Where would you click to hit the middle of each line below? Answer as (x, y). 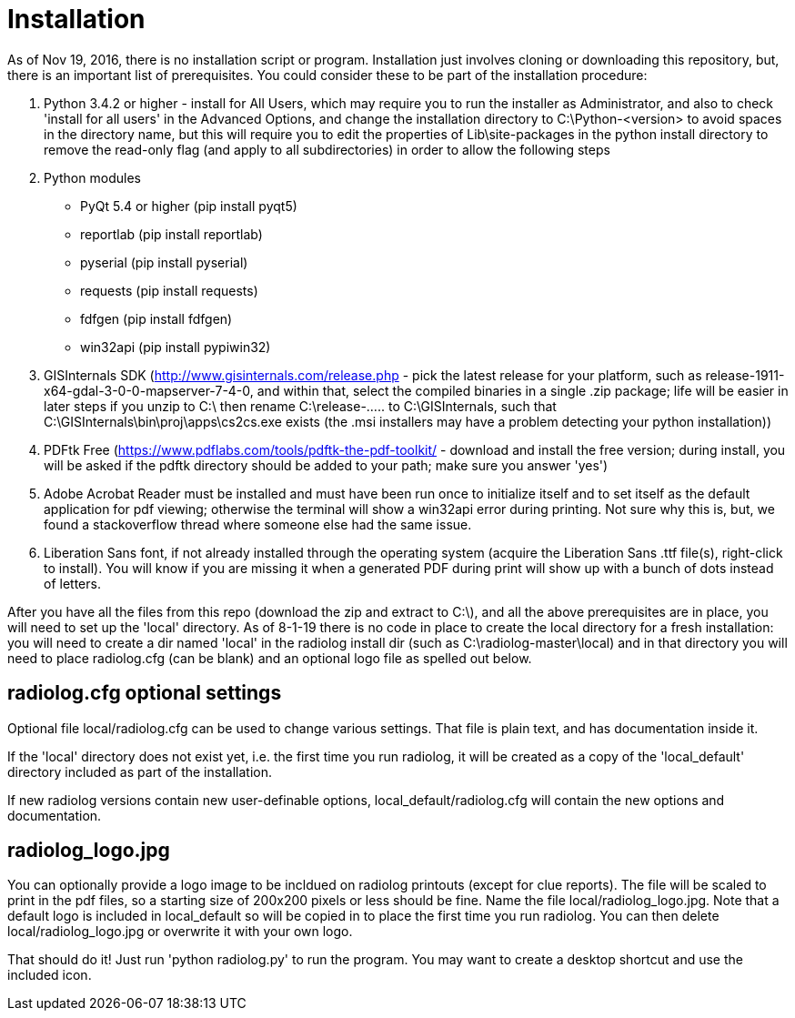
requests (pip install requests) (169, 290)
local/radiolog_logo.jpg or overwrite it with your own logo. (180, 932)
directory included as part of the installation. (140, 771)
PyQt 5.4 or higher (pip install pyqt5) (189, 206)
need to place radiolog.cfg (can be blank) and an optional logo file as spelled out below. (270, 658)
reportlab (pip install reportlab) (171, 234)
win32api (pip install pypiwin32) (176, 347)
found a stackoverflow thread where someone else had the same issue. (258, 524)
